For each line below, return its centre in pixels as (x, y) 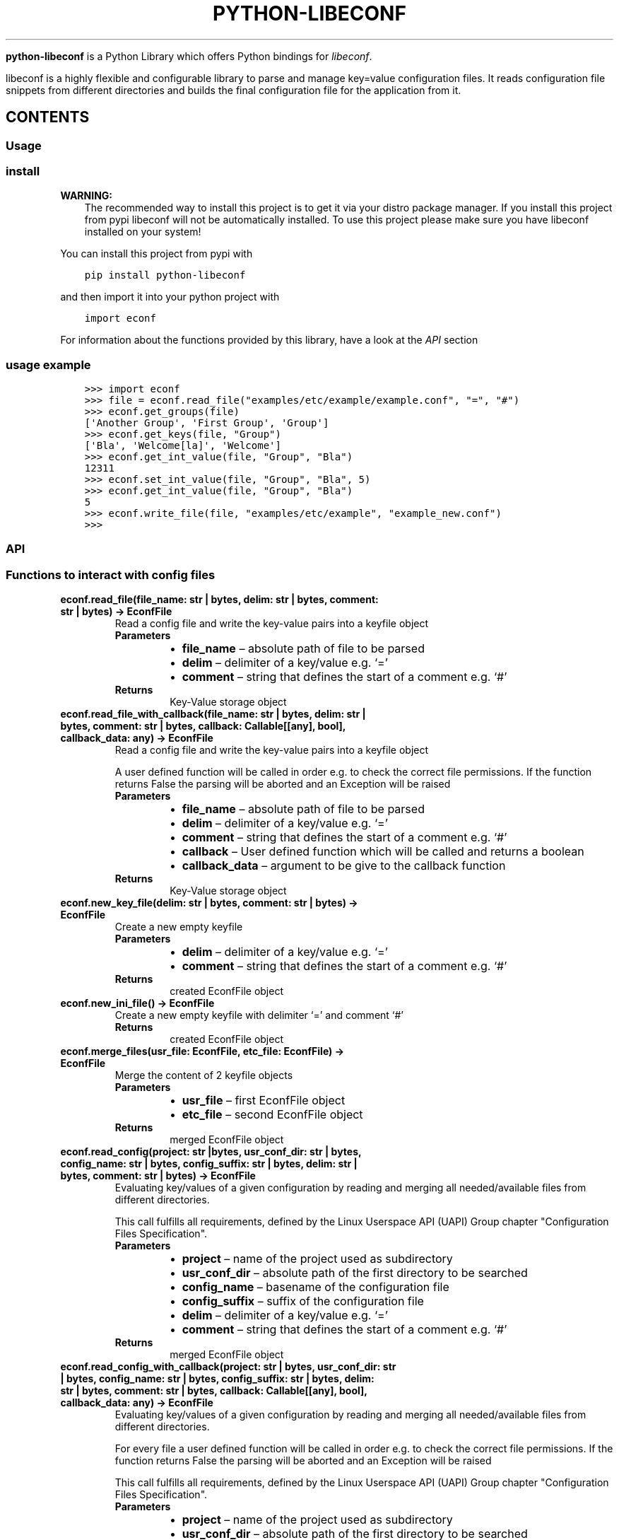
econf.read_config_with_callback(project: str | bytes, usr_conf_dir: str (228, 1367)
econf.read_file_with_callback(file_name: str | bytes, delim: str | (213, 714)
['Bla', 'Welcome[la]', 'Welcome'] (183, 446)
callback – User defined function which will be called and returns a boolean (383, 852)
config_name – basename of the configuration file (316, 1287)
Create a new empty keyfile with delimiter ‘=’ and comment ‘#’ (259, 1015)
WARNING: (87, 196)
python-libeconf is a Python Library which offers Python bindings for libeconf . (189, 56)
